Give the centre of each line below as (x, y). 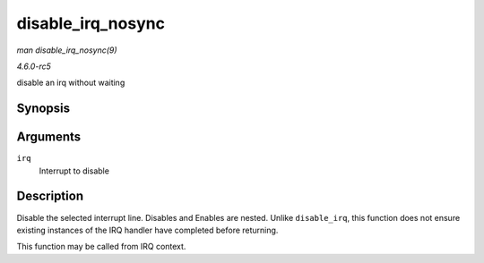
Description (50, 196)
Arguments (49, 137)
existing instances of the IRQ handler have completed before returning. (147, 230)
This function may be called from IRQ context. (101, 247)
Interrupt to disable (74, 171)
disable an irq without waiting (71, 83)
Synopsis (43, 109)
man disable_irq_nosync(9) (67, 50)
